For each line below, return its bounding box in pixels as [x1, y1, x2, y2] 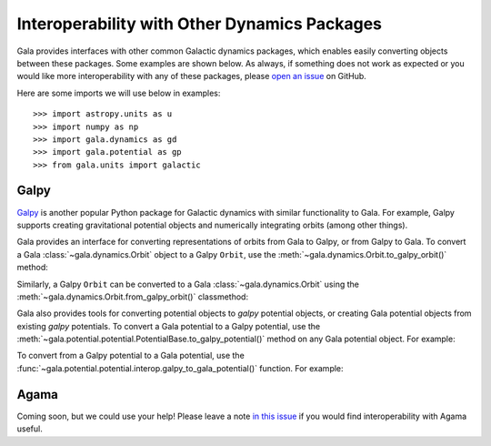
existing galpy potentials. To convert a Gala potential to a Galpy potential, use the [16, 320, 321, 331]
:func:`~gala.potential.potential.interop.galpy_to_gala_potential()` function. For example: [16, 362, 345, 373]
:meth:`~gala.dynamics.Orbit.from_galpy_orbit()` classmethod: [16, 291, 249, 302]
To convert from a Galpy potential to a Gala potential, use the [16, 350, 245, 361]
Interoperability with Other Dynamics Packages [16, 14, 382, 34]
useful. [16, 423, 43, 434]
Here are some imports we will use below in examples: [16, 87, 221, 98]
